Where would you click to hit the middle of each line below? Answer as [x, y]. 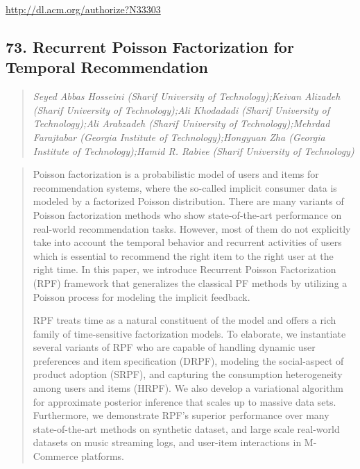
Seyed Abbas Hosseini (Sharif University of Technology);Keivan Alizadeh [187, 96]
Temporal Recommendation [107, 67]
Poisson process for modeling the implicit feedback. [142, 296]
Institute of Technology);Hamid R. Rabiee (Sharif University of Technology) [194, 150]
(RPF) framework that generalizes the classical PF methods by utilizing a [190, 282]
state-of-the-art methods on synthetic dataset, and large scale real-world [186, 428]
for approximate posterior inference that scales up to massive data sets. [185, 401]
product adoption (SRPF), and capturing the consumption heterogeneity [188, 374]
